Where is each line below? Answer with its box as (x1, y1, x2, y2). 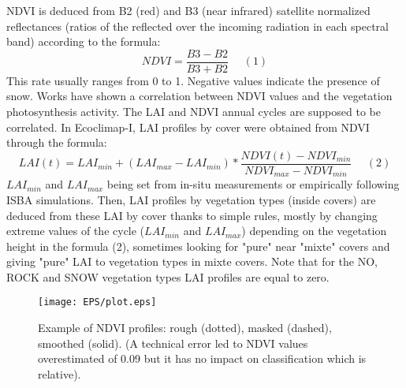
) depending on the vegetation (241, 222, 387, 239)
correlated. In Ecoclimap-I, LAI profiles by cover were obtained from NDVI (6, 118, 370, 135)
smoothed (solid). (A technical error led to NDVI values (38, 334, 308, 351)
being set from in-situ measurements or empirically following (106, 176, 400, 192)
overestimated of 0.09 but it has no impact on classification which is (38, 350, 367, 367)
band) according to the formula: (6, 33, 161, 50)
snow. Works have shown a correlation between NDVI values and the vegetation (6, 88, 393, 104)
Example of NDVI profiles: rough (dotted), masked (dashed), (38, 319, 332, 336)
